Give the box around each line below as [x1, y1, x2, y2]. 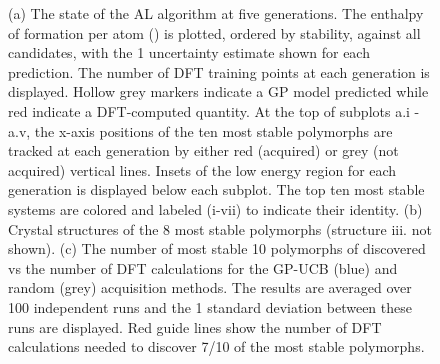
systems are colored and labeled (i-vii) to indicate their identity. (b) [8, 198, 423, 219]
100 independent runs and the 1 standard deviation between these [8, 296, 412, 317]
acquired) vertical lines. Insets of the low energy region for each [8, 159, 397, 180]
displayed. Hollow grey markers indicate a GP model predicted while [8, 81, 429, 102]
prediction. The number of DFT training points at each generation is [8, 61, 430, 82]
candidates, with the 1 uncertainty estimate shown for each [8, 42, 370, 63]
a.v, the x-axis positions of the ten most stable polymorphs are [8, 120, 393, 141]
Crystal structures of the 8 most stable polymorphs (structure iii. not [8, 218, 432, 239]
